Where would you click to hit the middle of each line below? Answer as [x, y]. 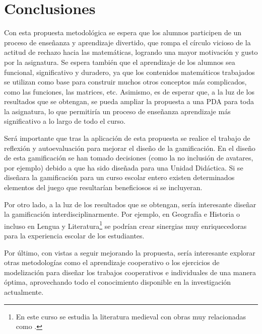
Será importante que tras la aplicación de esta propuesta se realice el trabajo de [127, 138]
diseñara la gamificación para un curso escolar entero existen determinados [119, 177]
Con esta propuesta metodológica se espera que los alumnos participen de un [123, 32]
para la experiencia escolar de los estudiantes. [74, 236]
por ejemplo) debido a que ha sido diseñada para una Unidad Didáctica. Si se [124, 167]
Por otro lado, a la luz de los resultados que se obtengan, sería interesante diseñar [130, 204]
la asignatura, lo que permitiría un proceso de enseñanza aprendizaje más [117, 111]
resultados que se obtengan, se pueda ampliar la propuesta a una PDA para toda [129, 101]
